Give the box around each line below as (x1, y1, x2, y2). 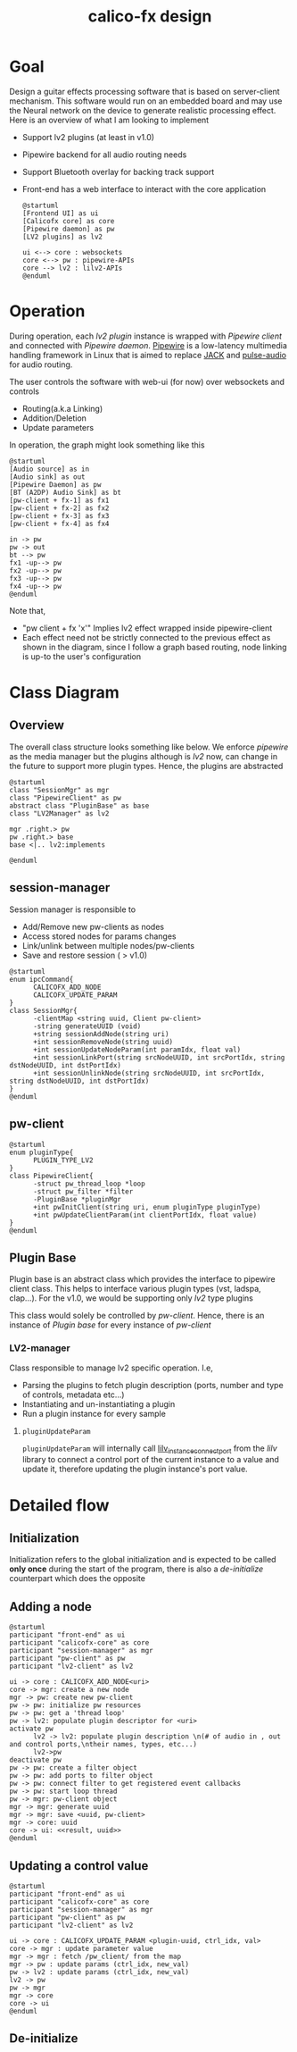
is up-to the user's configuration (21, 650, 142, 662)
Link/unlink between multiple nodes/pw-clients (21, 940, 194, 951)
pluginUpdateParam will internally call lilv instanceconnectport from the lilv (21, 1443, 278, 1455)
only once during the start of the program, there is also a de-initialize (9, 1563, 264, 1574)
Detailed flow (9, 1495, 110, 1515)
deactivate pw (9, 1755, 62, 1765)
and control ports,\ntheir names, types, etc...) (9, 1740, 198, 1749)
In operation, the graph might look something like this (9, 440, 205, 450)
